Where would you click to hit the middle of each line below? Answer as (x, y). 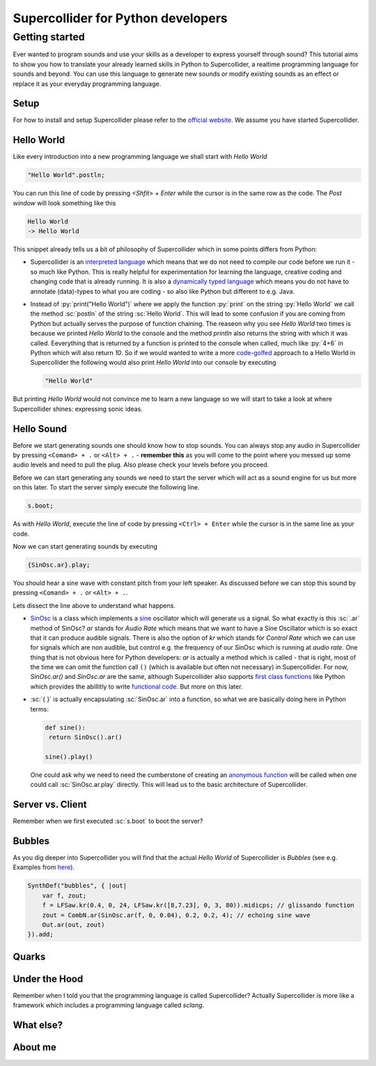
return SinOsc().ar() (86, 737)
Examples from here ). (44, 868)
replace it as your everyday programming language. (87, 84)
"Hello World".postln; (66, 175)
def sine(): (65, 727)
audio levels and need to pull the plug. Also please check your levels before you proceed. (141, 465)
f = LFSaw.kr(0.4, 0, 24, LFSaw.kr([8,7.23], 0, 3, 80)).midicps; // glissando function (198, 906)
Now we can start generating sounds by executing (85, 546)
